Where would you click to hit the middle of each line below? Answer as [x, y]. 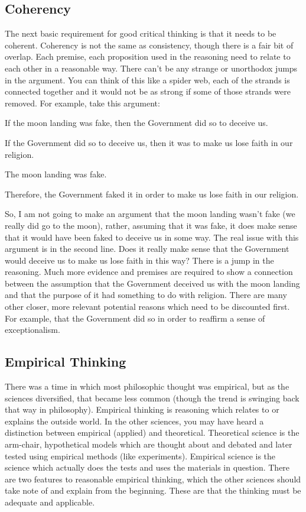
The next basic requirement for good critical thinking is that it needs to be [141, 33]
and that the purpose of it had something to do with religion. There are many [146, 295]
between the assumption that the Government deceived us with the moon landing [152, 283]
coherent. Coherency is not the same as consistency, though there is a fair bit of [149, 45]
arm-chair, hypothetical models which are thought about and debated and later [149, 444]
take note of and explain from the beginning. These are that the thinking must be [153, 490]
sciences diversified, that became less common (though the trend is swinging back [152, 398]
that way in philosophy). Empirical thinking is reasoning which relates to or [142, 409]
